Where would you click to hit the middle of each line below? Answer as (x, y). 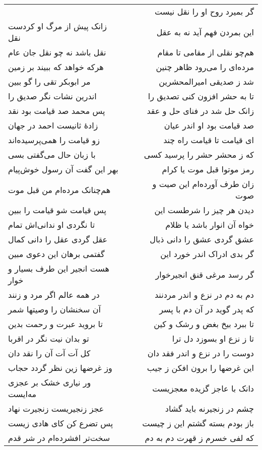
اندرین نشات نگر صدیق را (52, 96)
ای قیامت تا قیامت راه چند (209, 140)
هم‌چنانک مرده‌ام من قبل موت (59, 189)
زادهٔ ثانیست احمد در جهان (53, 125)
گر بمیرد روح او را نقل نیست (204, 11)
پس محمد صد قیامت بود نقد (57, 111)
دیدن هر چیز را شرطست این (204, 210)
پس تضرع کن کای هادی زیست (61, 423)
